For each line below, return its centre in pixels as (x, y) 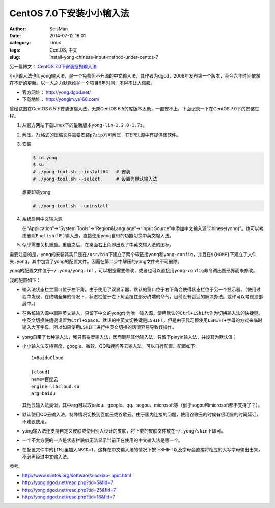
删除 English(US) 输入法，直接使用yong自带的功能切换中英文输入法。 (100, 235)
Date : (15, 35)
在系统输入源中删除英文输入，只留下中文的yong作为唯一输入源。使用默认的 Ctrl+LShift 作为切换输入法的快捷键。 (143, 313)
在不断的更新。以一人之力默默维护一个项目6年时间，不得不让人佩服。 (82, 83)
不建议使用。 (36, 421)
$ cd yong (45, 157)
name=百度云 (45, 379)
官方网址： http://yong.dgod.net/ (57, 92)
